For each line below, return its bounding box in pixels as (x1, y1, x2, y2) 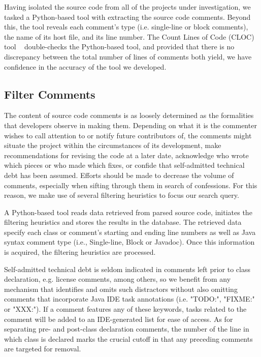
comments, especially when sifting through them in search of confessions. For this (4, 180, 257, 190)
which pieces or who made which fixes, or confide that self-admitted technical (4, 160, 245, 170)
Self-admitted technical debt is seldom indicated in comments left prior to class (4, 263, 250, 274)
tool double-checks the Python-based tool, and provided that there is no (4, 41, 235, 52)
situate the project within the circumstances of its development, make (4, 140, 221, 151)
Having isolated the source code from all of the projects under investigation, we (4, 2, 251, 12)
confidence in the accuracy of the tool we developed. (4, 61, 167, 72)
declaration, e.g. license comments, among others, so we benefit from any (4, 274, 231, 284)
